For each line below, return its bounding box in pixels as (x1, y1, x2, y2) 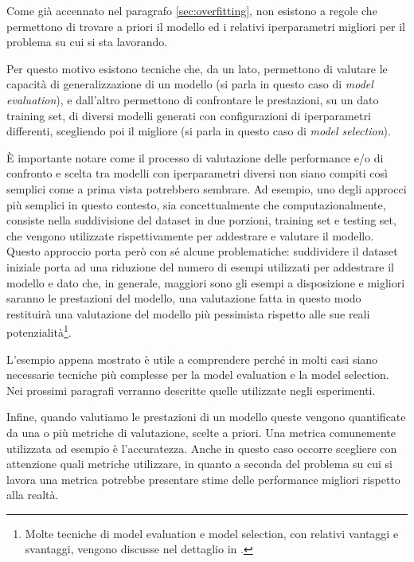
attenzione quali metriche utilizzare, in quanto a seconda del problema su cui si (6, 455, 393, 472)
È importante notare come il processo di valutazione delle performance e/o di (6, 149, 384, 166)
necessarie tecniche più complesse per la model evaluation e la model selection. (6, 366, 389, 383)
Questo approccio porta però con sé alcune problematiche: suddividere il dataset (6, 243, 398, 260)
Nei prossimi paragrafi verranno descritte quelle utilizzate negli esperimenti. (6, 381, 376, 398)
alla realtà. (6, 486, 59, 503)
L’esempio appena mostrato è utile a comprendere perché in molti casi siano (6, 350, 378, 367)
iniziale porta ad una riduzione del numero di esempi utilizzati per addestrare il (6, 258, 394, 275)
